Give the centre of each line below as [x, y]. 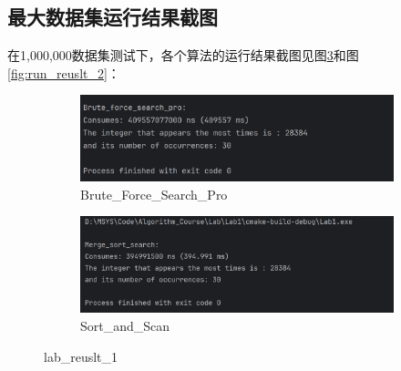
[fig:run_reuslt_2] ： [64, 72]
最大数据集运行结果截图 [113, 17]
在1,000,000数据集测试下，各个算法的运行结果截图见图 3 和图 [183, 55]
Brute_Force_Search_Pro [154, 194]
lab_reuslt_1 [81, 356]
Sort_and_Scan [125, 326]
